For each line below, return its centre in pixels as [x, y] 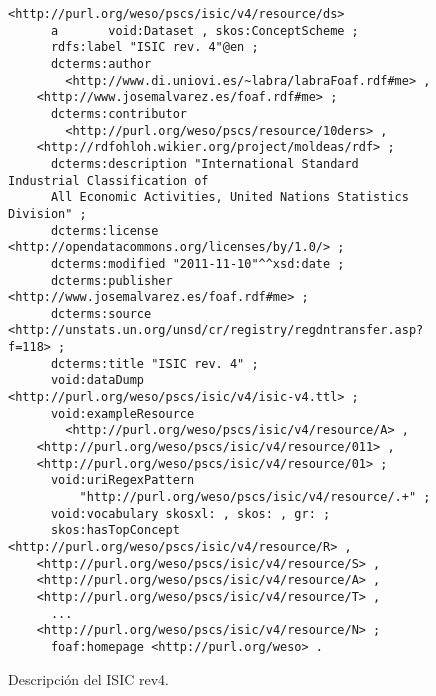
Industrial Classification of [108, 180]
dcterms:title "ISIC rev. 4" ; [154, 363]
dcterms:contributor [118, 113]
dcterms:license [104, 230]
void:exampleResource [122, 413]
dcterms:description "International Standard [204, 163]
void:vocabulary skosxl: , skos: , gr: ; [190, 513]
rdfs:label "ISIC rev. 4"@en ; [154, 47]
